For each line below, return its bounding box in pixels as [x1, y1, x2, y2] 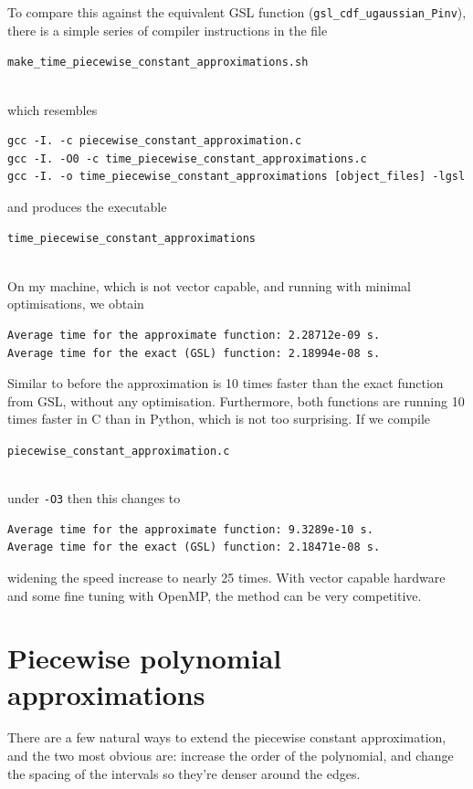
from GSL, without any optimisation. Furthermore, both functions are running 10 [7, 391, 465, 410]
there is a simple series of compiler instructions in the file [7, 20, 328, 39]
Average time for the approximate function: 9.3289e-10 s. [7, 522, 373, 536]
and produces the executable [7, 196, 167, 216]
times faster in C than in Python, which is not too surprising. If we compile [7, 409, 431, 428]
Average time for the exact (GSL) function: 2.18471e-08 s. [7, 541, 381, 554]
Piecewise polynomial [7, 639, 282, 677]
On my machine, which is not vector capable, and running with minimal [7, 276, 411, 295]
